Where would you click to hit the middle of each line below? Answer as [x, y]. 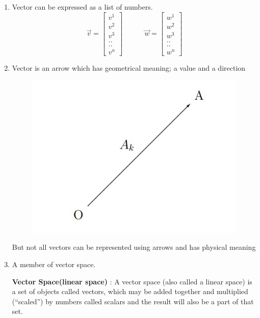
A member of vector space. [54, 264]
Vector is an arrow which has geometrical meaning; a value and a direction [129, 68]
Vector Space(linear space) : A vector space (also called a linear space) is [132, 281]
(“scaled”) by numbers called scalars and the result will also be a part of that [133, 301]
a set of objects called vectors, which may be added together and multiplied [130, 291]
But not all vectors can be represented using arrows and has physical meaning [134, 247]
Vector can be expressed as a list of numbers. [82, 7]
